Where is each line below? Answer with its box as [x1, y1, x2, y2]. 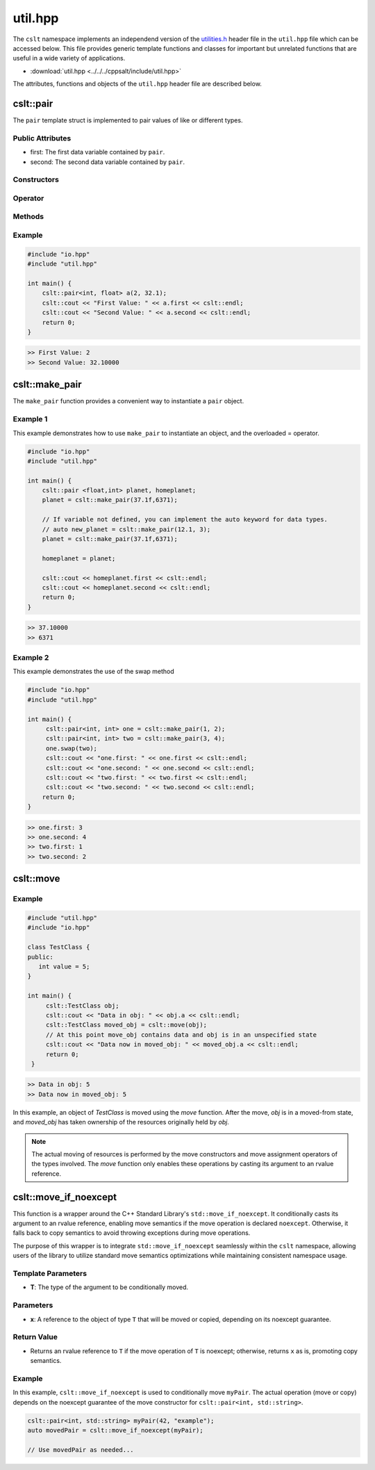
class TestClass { [27, 943, 90, 951]
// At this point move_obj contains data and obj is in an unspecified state [45, 1031, 317, 1039]
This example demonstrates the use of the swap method [12, 668, 175, 676]
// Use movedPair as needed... [27, 1446, 135, 1453]
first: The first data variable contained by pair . [30, 148, 165, 156]
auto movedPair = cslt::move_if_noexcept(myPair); [27, 1426, 204, 1434]
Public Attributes [12, 133, 72, 143]
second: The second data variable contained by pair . [30, 157, 185, 166]
